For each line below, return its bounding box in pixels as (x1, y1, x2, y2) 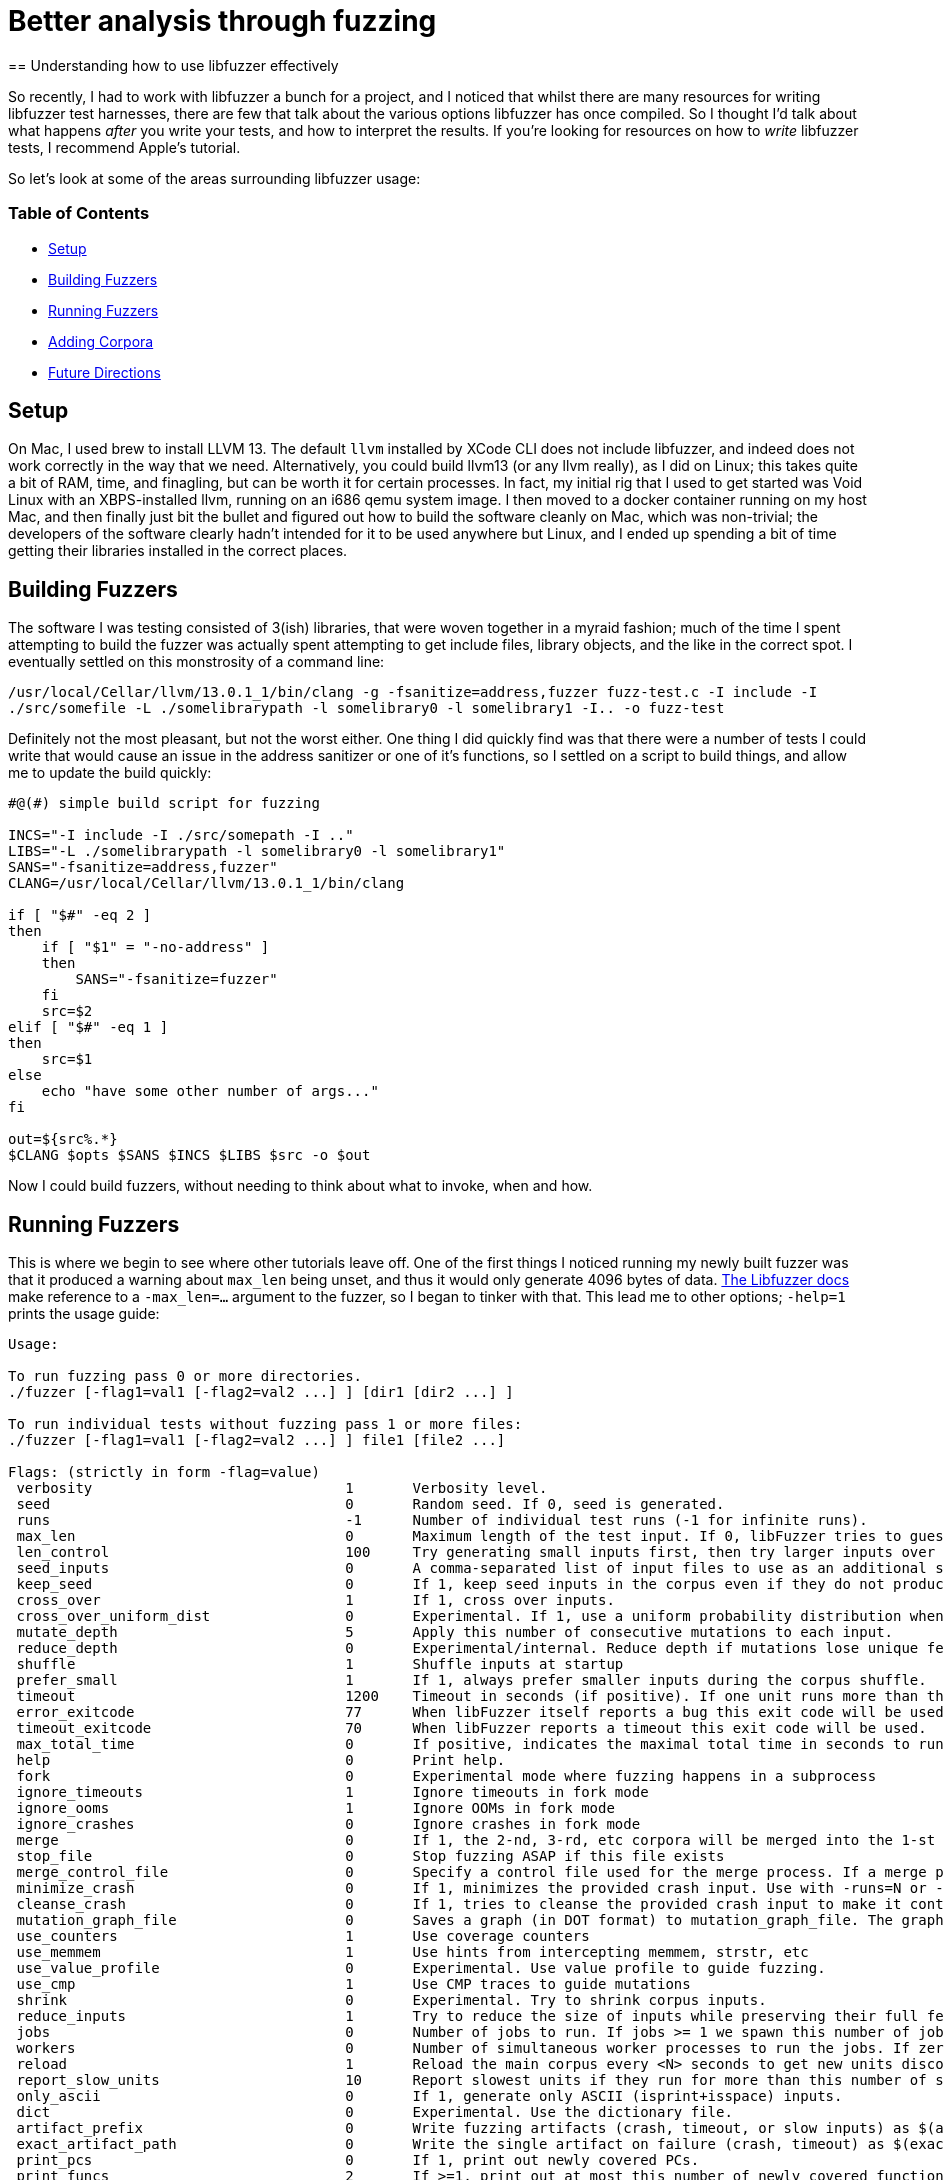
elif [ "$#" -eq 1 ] (8, 1019, 169, 1036)
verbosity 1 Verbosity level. (16, 1480, 548, 1497)
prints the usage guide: (8, 1305, 160, 1323)
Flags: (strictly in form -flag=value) (8, 1464, 320, 1481)
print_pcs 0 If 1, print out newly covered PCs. (16, 2152, 700, 2169)
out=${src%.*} (8, 1131, 118, 1148)
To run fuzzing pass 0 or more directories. (8, 1368, 363, 1385)
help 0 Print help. (16, 1752, 506, 1769)
